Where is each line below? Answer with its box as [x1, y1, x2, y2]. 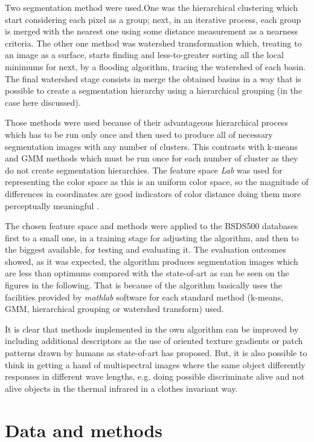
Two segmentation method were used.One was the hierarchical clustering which [5, 1, 298, 13]
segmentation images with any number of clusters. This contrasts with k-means [5, 140, 298, 152]
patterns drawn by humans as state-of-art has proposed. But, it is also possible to [5, 346, 307, 359]
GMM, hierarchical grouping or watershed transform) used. [5, 302, 224, 315]
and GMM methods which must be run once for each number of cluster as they [5, 152, 298, 164]
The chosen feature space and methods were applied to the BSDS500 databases [5, 219, 298, 232]
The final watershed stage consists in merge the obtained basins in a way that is [5, 72, 301, 85]
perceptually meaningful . [5, 199, 100, 212]
